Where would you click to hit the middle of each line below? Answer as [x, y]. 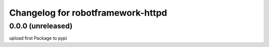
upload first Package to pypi [38, 38]
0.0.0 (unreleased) [41, 26]
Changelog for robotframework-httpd [88, 13]
